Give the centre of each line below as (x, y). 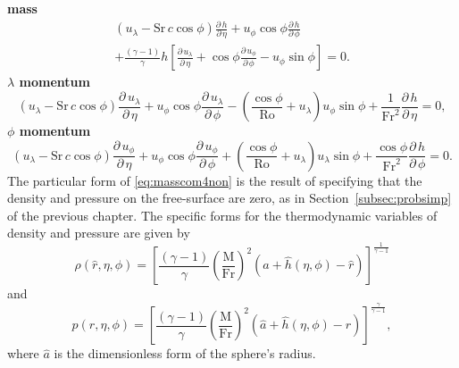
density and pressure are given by (99, 233)
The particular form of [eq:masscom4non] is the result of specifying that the (215, 180)
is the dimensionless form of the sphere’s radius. (185, 353)
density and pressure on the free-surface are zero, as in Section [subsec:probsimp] (229, 198)
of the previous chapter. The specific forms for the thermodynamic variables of (222, 215)
